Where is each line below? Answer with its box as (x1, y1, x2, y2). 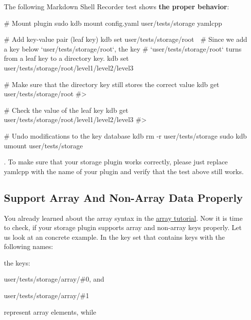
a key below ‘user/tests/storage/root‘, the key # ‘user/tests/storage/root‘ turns (4, 43, 242, 53)
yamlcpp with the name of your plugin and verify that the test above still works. (4, 166, 244, 176)
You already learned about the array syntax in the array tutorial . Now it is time (4, 213, 243, 223)
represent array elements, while (4, 306, 97, 317)
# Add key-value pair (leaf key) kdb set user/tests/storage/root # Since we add (4, 34, 248, 44)
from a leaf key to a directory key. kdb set (4, 53, 129, 63)
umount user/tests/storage (4, 140, 83, 150)
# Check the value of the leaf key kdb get (4, 105, 129, 115)
